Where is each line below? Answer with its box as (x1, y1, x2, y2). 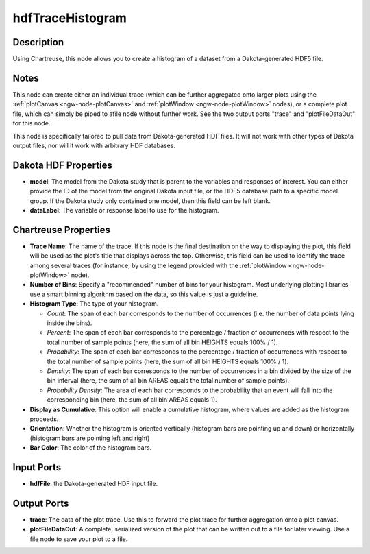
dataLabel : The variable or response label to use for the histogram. (29, 206, 219, 214)
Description (12, 36, 64, 48)
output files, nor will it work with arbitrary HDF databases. (12, 141, 176, 149)
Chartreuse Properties (12, 224, 111, 236)
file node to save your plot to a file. (29, 535, 128, 543)
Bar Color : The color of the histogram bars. (29, 444, 152, 452)
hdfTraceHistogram (12, 10, 127, 25)
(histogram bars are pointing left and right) (29, 434, 150, 442)
